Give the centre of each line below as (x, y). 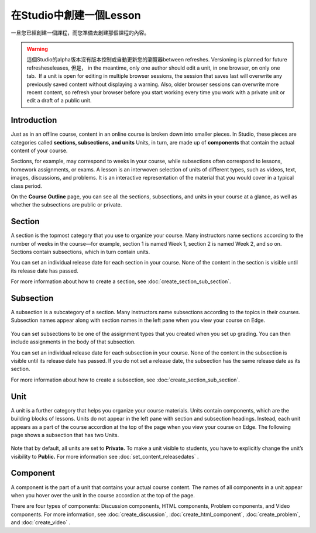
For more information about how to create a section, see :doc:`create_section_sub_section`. (121, 281)
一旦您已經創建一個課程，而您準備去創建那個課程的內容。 (80, 33)
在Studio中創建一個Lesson (76, 15)
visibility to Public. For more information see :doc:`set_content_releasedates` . (105, 456)
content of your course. (39, 150)
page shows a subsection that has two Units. (65, 435)
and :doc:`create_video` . (41, 522)
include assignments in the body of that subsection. (73, 342)
